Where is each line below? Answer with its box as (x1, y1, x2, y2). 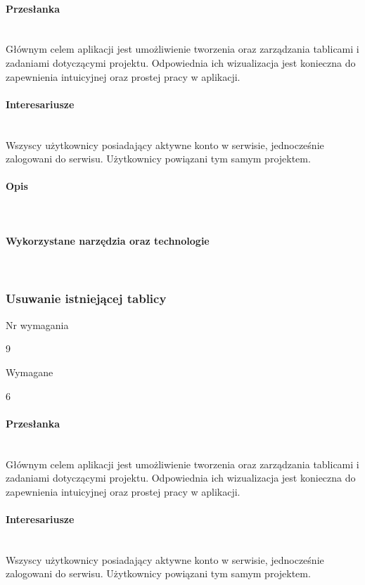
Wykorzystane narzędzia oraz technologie (6, 233, 210, 247)
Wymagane (6, 364, 53, 379)
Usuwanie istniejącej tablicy (6, 290, 167, 307)
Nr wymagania (6, 317, 69, 332)
